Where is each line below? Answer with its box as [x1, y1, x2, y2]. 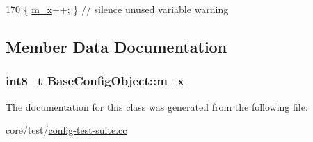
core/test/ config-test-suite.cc [6, 123, 127, 137]
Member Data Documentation [6, 35, 227, 57]
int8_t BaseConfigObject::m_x [6, 72, 184, 89]
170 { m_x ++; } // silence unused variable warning [6, 2, 229, 16]
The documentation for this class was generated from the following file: [6, 99, 308, 114]
